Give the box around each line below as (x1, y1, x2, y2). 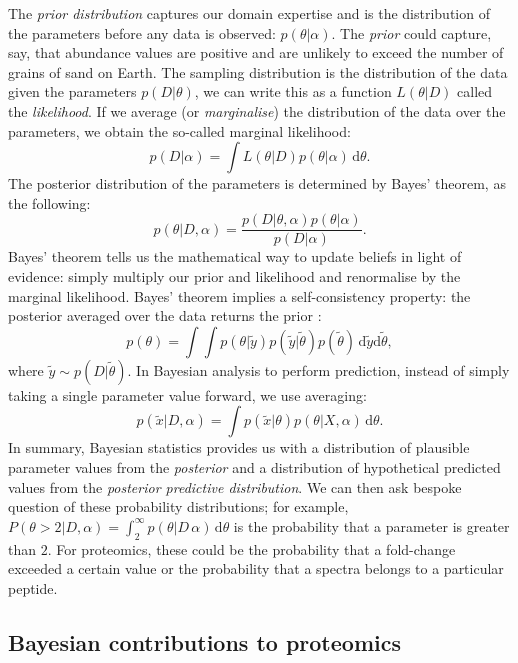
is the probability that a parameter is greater (233, 515, 510, 536)
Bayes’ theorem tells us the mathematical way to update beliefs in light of (8, 246, 462, 267)
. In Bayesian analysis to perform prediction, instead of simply (127, 359, 510, 380)
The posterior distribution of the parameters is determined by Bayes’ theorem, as (8, 173, 506, 194)
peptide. (8, 577, 58, 598)
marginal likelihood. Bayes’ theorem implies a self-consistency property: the (8, 285, 471, 306)
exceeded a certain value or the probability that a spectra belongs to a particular (8, 558, 504, 579)
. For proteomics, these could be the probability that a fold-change (47, 538, 456, 559)
